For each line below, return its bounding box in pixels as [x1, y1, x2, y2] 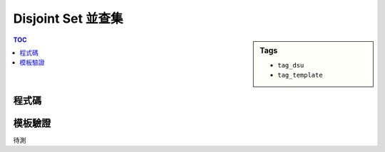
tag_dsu [277, 61, 304, 69]
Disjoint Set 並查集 [13, 11, 124, 26]
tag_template [277, 71, 324, 80]
